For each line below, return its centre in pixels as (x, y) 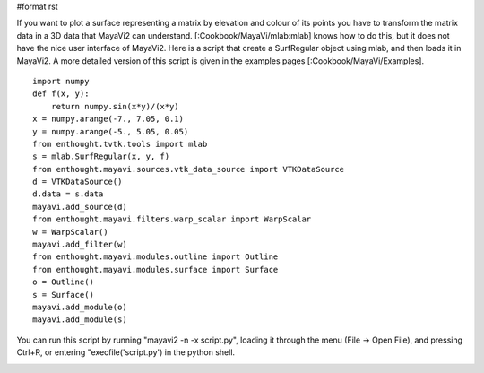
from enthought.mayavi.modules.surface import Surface (156, 269)
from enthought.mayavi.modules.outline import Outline (156, 257)
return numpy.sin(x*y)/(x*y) (115, 106)
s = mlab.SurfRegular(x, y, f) (101, 156)
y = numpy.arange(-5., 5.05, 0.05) (111, 131)
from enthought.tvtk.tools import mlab (120, 144)
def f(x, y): (61, 94)
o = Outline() (63, 282)
